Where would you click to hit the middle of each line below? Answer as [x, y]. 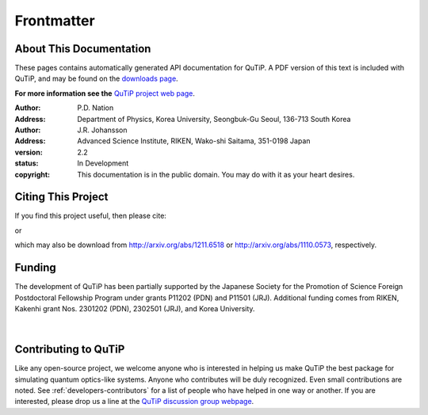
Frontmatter [55, 21]
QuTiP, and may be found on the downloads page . [96, 78]
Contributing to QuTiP [70, 350]
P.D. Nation [96, 108]
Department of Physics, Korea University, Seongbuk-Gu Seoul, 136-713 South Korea [214, 119]
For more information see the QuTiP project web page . [105, 93]
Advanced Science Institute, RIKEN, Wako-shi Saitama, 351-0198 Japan [194, 141]
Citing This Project [61, 197]
